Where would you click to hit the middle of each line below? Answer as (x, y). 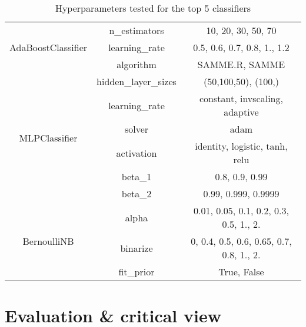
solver (137, 129)
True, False (241, 272)
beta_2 (137, 193)
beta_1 (137, 176)
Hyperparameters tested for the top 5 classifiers (153, 8)
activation (137, 153)
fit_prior (137, 272)
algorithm (137, 64)
